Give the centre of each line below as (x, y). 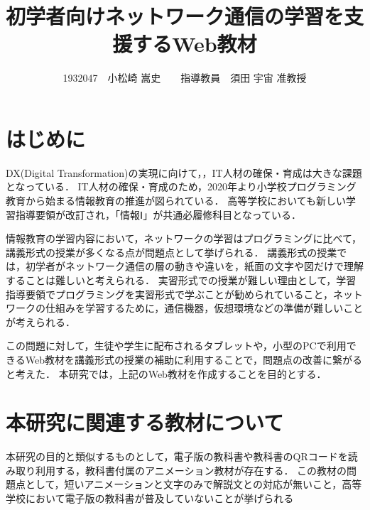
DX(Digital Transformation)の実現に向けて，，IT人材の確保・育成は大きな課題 (184, 172)
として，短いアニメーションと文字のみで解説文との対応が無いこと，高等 (194, 484)
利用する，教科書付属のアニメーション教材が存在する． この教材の (191, 470)
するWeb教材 (195, 44)
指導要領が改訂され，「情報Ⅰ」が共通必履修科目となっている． (158, 214)
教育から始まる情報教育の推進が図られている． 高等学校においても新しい (176, 201)
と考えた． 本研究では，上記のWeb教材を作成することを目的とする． (166, 373)
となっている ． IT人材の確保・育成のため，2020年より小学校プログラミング (181, 186)
